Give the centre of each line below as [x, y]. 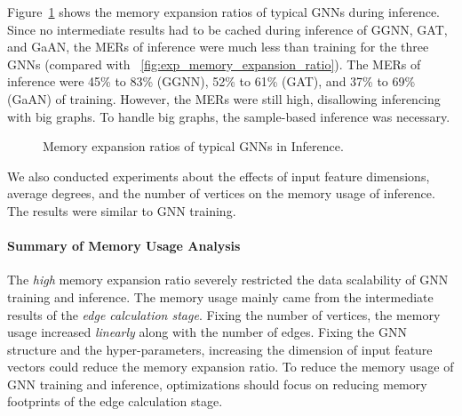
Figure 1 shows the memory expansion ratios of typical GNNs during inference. [223, 12]
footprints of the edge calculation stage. [115, 401]
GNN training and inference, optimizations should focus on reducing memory [217, 384]
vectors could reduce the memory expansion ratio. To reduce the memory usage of [231, 367]
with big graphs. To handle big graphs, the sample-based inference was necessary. [229, 116]
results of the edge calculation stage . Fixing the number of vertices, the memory [224, 314]
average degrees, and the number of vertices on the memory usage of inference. [221, 193]
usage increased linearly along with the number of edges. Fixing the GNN [207, 332]
